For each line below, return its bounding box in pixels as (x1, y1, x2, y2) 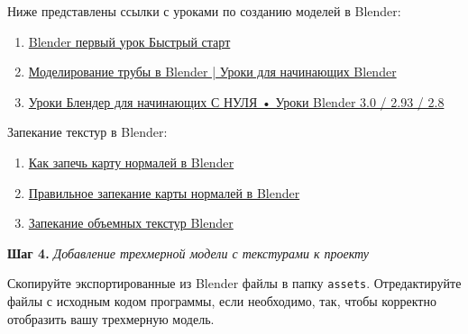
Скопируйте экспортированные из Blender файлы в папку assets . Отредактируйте (7, 274, 462, 293)
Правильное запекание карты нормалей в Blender (28, 183, 300, 202)
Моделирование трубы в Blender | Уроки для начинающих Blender (28, 62, 397, 81)
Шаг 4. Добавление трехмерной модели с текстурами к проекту (7, 243, 370, 262)
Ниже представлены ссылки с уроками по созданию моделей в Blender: (7, 2, 401, 20)
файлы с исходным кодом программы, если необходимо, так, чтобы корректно (7, 292, 436, 310)
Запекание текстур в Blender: (7, 122, 168, 141)
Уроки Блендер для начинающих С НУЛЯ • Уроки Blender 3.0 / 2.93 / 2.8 (28, 92, 445, 111)
